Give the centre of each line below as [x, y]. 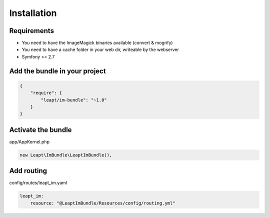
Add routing [28, 171]
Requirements [32, 31]
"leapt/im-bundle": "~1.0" [74, 100]
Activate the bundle [40, 130]
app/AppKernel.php [29, 141]
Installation [33, 13]
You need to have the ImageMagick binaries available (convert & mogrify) [97, 43]
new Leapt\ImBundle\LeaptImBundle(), [66, 155]
